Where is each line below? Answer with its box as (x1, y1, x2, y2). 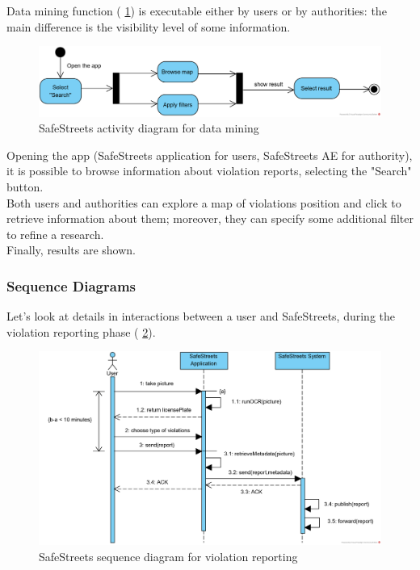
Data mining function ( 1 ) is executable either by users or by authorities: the (6, 2, 387, 19)
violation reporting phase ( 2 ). (6, 323, 156, 340)
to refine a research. (6, 225, 104, 242)
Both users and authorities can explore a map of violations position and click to (6, 194, 401, 211)
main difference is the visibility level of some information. (6, 18, 291, 35)
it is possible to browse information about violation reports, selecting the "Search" (6, 162, 412, 179)
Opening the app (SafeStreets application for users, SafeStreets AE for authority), (6, 146, 413, 163)
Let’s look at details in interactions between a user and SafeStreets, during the (6, 308, 396, 325)
